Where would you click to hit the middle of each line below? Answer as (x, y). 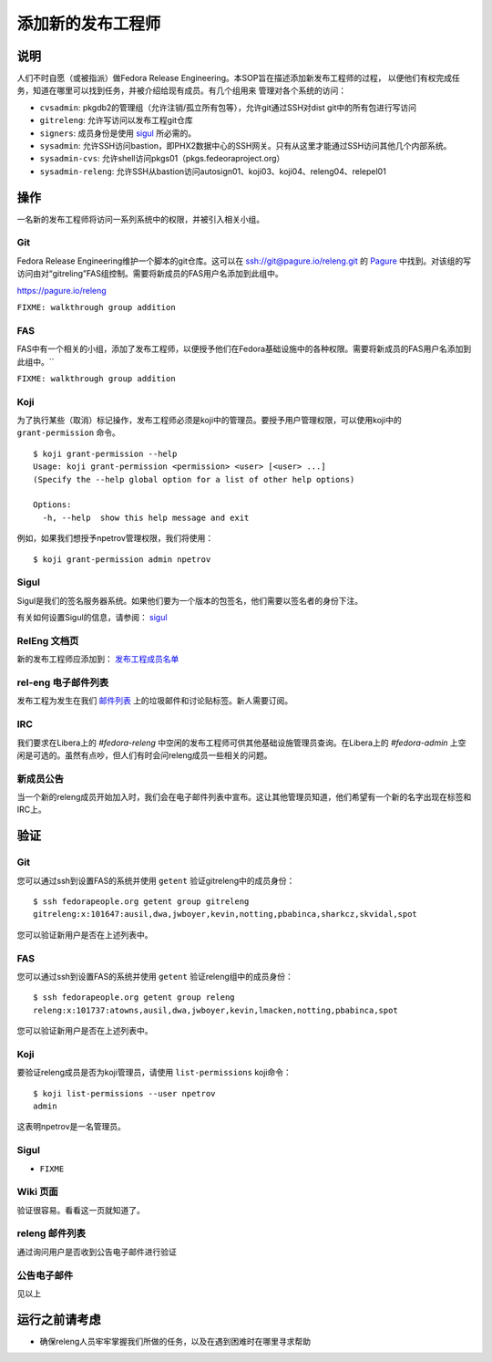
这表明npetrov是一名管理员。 (72, 1127)
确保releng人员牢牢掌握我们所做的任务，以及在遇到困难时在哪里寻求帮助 (175, 1341)
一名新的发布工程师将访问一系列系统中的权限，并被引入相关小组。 (140, 219)
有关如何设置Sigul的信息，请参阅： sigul (92, 618)
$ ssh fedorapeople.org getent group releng (134, 998)
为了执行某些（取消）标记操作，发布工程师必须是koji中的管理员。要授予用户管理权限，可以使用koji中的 (210, 421)
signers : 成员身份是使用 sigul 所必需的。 (118, 133)
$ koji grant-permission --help (105, 453)
